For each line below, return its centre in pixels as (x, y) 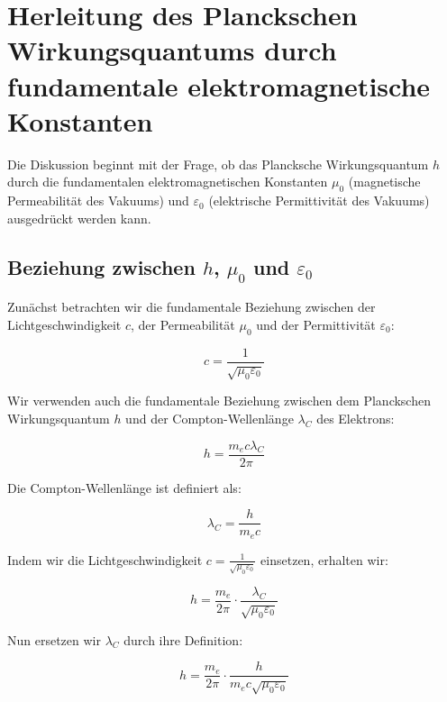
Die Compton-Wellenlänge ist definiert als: (124, 487)
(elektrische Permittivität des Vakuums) (319, 201)
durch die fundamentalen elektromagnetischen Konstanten (168, 182)
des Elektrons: (356, 419)
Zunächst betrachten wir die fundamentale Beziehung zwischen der (192, 307)
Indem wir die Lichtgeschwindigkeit (105, 559)
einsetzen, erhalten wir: (324, 559)
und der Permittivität (316, 324)
